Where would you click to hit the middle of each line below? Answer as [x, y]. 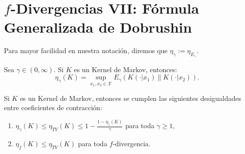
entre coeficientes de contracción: [53, 107]
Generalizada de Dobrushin [98, 27]
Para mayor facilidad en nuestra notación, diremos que [86, 50]
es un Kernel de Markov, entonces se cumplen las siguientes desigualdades [131, 98]
